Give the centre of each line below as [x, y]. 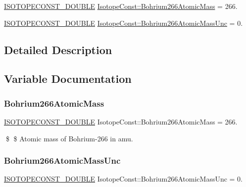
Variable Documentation [68, 79]
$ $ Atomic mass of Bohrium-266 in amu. [69, 138]
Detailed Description [58, 49]
